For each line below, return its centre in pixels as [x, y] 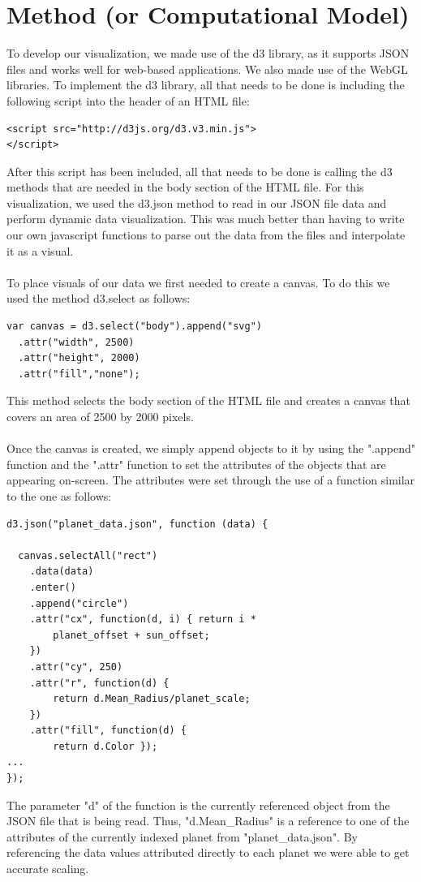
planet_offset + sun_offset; [131, 635]
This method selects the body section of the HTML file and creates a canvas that [209, 400]
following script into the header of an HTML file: [128, 100]
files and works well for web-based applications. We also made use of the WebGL [207, 69]
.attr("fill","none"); [79, 374]
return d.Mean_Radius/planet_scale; [152, 699]
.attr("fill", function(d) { [108, 731]
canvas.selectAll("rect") [88, 555]
